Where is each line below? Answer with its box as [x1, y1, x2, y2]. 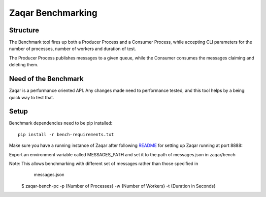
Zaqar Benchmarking [9, 7, 98, 18]
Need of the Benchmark [9, 75, 84, 83]
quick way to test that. [9, 94, 54, 100]
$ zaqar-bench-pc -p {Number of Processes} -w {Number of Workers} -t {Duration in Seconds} [21, 183, 216, 189]
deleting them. [9, 62, 39, 68]
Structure [9, 26, 39, 34]
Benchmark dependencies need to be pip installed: [9, 120, 113, 126]
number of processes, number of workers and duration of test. [9, 46, 136, 52]
